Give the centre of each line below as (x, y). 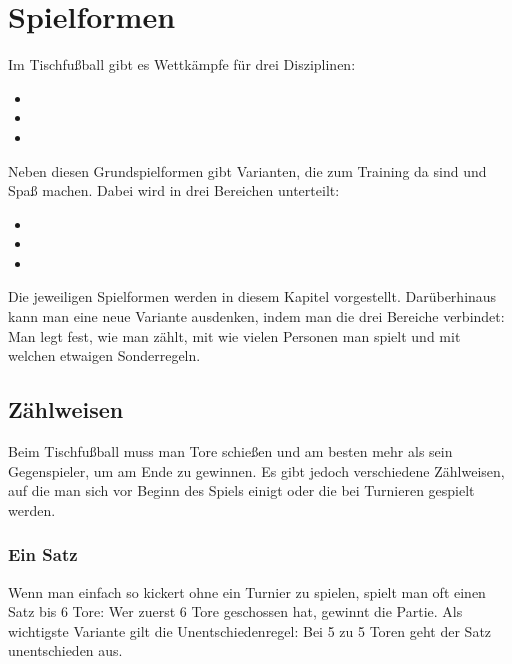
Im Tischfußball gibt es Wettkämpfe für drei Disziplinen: (182, 64)
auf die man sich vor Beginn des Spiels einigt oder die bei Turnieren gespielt (241, 490)
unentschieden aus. (65, 650)
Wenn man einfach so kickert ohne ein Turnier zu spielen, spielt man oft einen (247, 591)
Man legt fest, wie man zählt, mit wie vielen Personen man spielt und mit (234, 335)
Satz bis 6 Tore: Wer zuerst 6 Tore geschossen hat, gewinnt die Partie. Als (235, 611)
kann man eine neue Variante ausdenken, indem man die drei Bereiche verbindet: (256, 316)
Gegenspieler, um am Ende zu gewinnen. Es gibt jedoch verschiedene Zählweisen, (256, 470)
